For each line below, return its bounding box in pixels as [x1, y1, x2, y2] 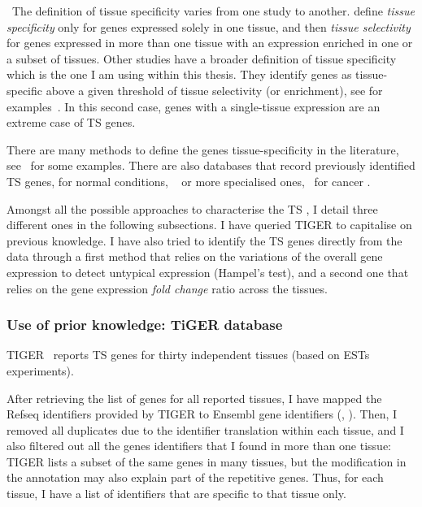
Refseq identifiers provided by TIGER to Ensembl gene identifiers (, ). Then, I [7, 405, 398, 422]
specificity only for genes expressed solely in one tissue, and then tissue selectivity [7, 18, 411, 35]
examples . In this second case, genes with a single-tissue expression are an [7, 97, 381, 115]
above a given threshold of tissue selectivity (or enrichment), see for [46, 81, 383, 98]
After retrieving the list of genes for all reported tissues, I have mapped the [7, 389, 382, 406]
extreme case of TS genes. [7, 114, 136, 131]
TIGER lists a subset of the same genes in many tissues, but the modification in [7, 453, 407, 470]
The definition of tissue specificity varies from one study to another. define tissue [11, 2, 415, 19]
